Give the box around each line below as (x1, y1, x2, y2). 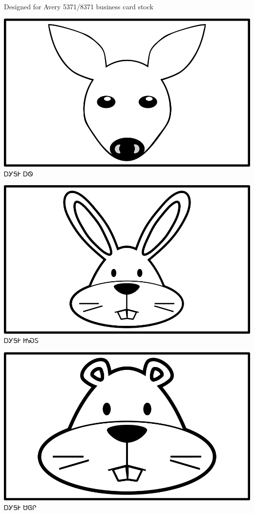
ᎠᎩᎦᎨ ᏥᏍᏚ (4, 335, 39, 345)
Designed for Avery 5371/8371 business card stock (4, 1, 153, 11)
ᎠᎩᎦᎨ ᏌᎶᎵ (4, 502, 37, 512)
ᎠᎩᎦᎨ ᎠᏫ (4, 168, 33, 178)
